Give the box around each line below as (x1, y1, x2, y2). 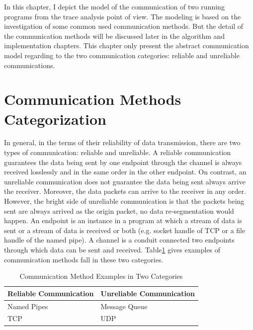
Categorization (4, 108, 106, 129)
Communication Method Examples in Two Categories (19, 271, 183, 281)
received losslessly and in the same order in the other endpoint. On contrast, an (4, 166, 247, 177)
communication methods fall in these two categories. (4, 254, 164, 264)
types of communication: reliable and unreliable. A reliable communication (4, 147, 231, 158)
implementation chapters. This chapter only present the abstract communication (4, 40, 249, 51)
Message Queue (100, 301, 148, 311)
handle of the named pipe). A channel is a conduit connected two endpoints (4, 235, 235, 245)
